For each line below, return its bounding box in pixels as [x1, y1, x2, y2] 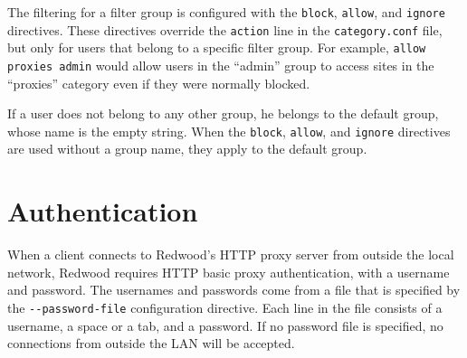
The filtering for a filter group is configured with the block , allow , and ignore [7, 3, 445, 21]
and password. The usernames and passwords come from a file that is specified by [7, 280, 461, 299]
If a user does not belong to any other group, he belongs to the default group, [7, 104, 439, 123]
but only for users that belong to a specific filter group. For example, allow [7, 38, 426, 57]
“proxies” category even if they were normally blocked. [7, 73, 310, 92]
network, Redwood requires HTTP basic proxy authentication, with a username [7, 262, 450, 281]
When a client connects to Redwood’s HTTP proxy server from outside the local [7, 245, 454, 264]
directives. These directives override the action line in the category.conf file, [7, 20, 443, 39]
